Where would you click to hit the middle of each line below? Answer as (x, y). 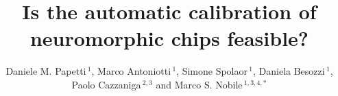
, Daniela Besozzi (289, 71)
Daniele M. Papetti (46, 71)
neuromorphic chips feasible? (169, 38)
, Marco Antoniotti (131, 71)
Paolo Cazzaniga (106, 84)
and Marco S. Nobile (199, 84)
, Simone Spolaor (212, 71)
